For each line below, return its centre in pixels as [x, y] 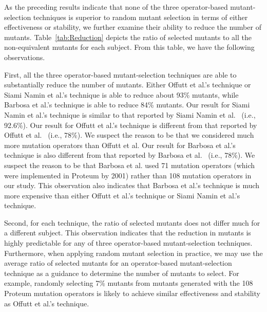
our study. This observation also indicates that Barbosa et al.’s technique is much [132, 185]
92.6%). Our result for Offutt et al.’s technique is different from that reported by [131, 125]
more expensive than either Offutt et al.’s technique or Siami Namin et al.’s [122, 195]
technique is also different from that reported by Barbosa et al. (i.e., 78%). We [130, 155]
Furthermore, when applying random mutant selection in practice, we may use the [133, 253]
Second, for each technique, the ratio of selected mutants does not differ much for [132, 222]
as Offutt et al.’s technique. [47, 303]
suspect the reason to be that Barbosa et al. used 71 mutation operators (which [130, 165]
